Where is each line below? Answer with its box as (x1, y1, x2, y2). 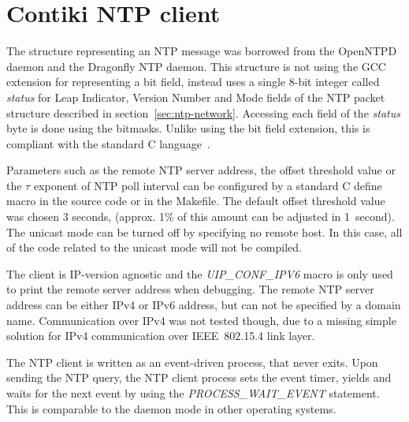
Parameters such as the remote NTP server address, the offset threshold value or (6, 162, 396, 178)
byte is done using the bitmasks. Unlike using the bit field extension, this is (6, 120, 370, 136)
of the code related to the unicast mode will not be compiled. (6, 239, 302, 256)
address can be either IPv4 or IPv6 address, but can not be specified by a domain (6, 297, 401, 313)
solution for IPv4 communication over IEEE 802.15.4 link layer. (6, 327, 315, 344)
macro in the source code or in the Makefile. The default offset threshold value (6, 192, 385, 209)
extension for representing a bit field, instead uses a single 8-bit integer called (6, 73, 380, 90)
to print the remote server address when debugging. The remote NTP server (6, 281, 374, 297)
